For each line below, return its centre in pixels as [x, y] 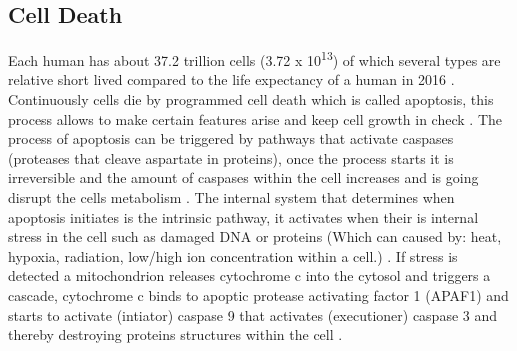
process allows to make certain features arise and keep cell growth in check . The [255, 118]
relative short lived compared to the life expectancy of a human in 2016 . [231, 79]
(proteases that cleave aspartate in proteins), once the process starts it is [231, 157]
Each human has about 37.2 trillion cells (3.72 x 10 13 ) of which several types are [254, 58]
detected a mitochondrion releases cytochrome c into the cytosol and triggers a [249, 275]
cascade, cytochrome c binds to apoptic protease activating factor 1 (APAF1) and [258, 294]
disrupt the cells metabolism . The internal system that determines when [231, 197]
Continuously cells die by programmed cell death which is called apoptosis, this [251, 99]
